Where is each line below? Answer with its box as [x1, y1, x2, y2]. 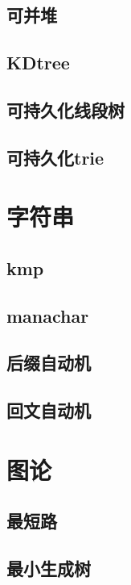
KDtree [6, 50, 70, 75]
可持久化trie [6, 144, 104, 169]
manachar [6, 303, 89, 328]
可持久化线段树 [6, 97, 125, 122]
